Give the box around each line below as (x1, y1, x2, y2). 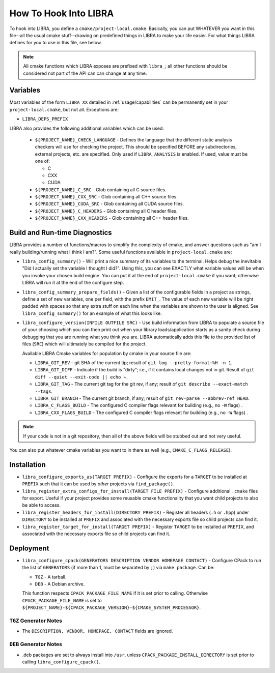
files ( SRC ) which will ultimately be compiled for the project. (22, 341, 147, 347)
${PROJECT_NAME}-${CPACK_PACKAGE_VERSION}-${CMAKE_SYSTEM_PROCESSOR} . (22, 604, 201, 610)
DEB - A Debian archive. (35, 581, 85, 587)
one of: (35, 158, 50, 164)
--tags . (35, 388, 53, 394)
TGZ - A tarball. (35, 574, 67, 580)
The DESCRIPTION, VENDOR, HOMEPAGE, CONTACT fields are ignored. (22, 628, 173, 634)
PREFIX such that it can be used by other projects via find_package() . (22, 481, 175, 487)
